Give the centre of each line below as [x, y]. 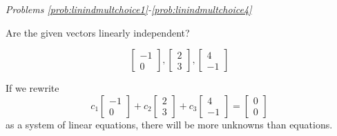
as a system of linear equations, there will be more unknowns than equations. [169, 124]
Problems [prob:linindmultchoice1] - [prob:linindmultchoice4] [129, 9]
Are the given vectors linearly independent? [98, 32]
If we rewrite [32, 88]
